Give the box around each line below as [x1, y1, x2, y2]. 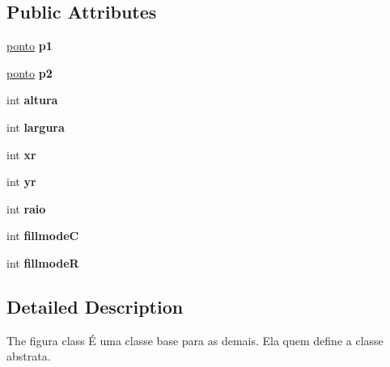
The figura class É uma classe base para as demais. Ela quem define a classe [6, 331, 384, 348]
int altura [6, 91, 58, 108]
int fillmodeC [6, 227, 79, 244]
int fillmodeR [6, 254, 79, 271]
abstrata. [6, 348, 51, 365]
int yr [6, 173, 36, 190]
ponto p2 [6, 64, 53, 81]
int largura [6, 118, 65, 135]
